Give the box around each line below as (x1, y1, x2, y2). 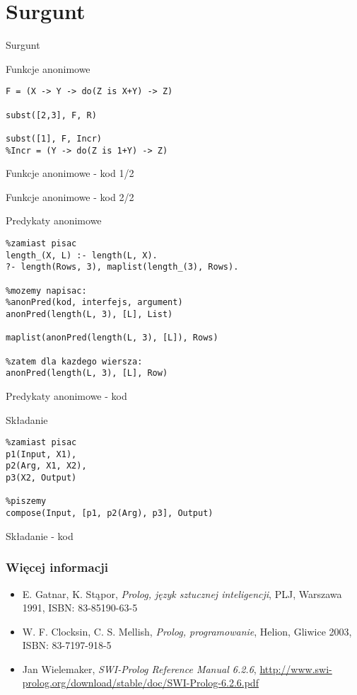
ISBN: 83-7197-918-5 (22, 638, 112, 653)
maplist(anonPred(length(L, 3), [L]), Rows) (6, 333, 218, 343)
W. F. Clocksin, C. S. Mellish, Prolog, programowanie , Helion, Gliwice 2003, (22, 624, 352, 638)
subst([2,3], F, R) (6, 110, 97, 120)
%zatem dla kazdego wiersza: (6, 356, 143, 367)
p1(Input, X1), (6, 449, 77, 459)
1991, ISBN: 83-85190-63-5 (22, 600, 138, 615)
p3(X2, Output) (6, 473, 77, 483)
